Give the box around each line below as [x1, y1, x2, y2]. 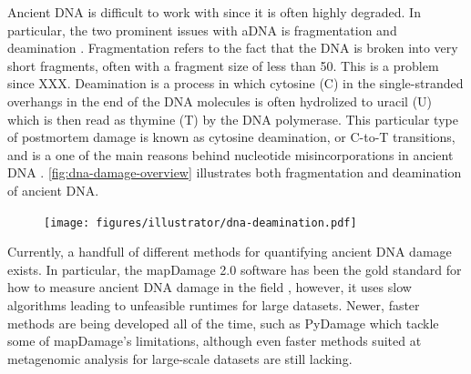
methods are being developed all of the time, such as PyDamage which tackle [7, 313, 439, 332]
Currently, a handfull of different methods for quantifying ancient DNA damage [7, 242, 452, 261]
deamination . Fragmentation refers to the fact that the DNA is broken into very [7, 38, 458, 57]
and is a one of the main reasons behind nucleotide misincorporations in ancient [7, 145, 454, 164]
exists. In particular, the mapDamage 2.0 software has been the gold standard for [7, 259, 462, 278]
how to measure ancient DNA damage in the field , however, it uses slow [7, 278, 412, 297]
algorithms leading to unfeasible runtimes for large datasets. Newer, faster [7, 295, 420, 314]
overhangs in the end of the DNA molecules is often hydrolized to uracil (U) [7, 91, 433, 110]
